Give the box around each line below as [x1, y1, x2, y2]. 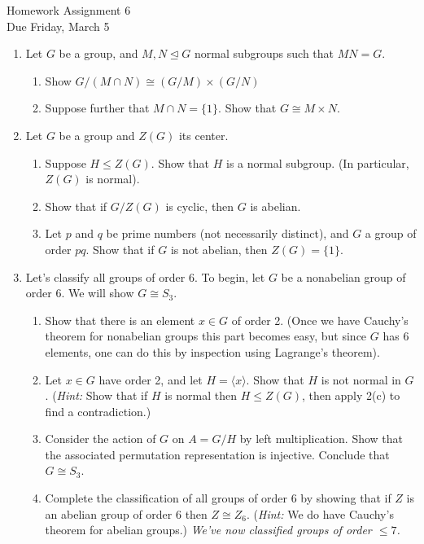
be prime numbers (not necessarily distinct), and [106, 225, 349, 242]
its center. [178, 126, 229, 143]
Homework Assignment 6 [7, 2, 131, 18]
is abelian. [250, 197, 301, 214]
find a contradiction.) [45, 402, 151, 419]
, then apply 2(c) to [302, 387, 400, 404]
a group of [365, 225, 417, 242]
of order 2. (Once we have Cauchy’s [231, 311, 409, 328]
